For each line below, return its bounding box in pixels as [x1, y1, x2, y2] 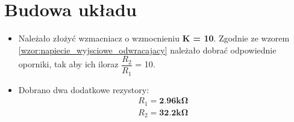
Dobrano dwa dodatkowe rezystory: [18, 83, 149, 96]
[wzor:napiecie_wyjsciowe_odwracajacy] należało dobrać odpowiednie [18, 43, 277, 56]
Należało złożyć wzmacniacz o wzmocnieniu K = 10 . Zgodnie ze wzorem [18, 32, 290, 44]
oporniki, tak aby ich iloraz [18, 58, 119, 70]
